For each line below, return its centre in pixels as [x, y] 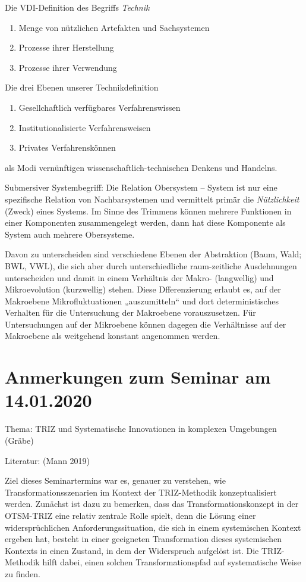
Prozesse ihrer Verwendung [68, 67]
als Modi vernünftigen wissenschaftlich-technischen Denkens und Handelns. [141, 167]
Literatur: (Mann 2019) [48, 460]
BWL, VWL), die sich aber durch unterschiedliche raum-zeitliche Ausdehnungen [151, 265]
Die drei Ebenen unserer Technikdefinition [82, 87]
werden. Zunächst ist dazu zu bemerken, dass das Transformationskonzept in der [152, 504]
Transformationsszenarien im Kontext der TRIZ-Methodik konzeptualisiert [141, 492]
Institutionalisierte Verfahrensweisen [85, 127]
